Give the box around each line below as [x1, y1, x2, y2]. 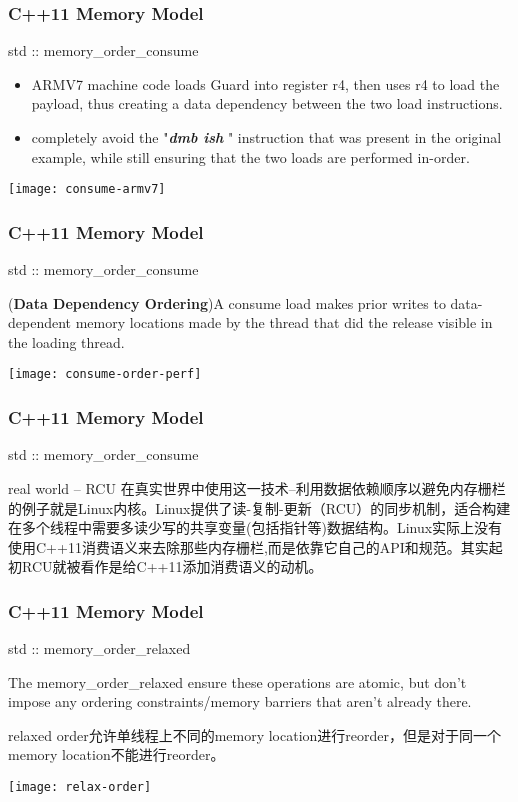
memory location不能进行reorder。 [8, 744, 225, 765]
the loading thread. [8, 331, 125, 352]
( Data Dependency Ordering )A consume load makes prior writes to [8, 292, 446, 313]
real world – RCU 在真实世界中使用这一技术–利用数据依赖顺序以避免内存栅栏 [8, 477, 506, 498]
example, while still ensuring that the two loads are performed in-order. [31, 146, 470, 167]
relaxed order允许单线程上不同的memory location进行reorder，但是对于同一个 [8, 724, 502, 745]
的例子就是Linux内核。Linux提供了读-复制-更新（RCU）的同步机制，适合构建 [8, 497, 511, 518]
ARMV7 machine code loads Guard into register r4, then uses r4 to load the [31, 73, 500, 94]
